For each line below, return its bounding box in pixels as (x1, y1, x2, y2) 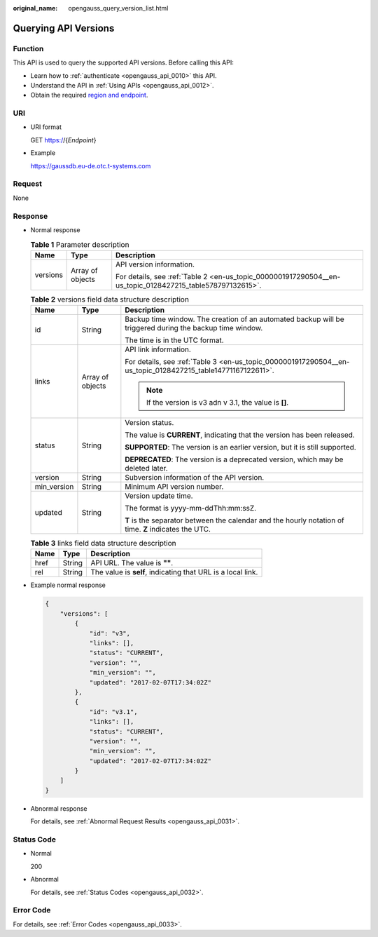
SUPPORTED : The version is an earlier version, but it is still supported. (125, 443, 356, 452)
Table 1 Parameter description (30, 239, 129, 249)
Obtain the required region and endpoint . (30, 91, 148, 100)
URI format (30, 123, 62, 131)
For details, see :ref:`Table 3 (125, 357, 217, 367)
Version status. (125, 418, 174, 428)
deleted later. (125, 464, 168, 473)
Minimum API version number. (125, 482, 224, 492)
